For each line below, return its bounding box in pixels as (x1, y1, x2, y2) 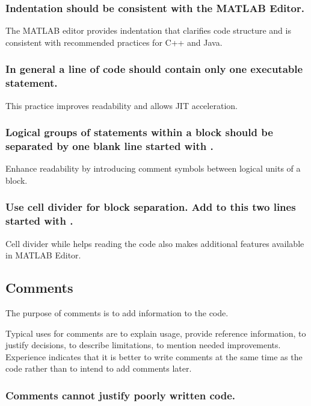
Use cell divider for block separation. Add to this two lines (5, 199, 296, 214)
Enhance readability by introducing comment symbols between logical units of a (5, 162, 301, 175)
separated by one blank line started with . (5, 138, 214, 153)
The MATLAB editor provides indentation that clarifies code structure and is (5, 24, 291, 37)
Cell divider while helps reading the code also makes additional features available (5, 237, 304, 249)
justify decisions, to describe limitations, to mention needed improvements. (5, 339, 281, 351)
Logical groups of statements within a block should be (5, 125, 273, 140)
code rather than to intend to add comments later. (5, 362, 192, 375)
